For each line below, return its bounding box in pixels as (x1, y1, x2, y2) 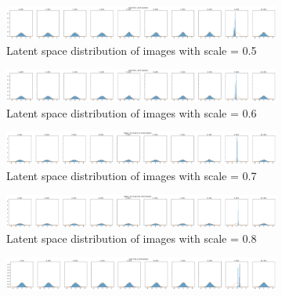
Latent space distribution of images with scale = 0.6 (6, 104, 257, 121)
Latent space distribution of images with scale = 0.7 (6, 167, 257, 183)
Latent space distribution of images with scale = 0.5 (6, 42, 257, 58)
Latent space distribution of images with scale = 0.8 (6, 230, 257, 247)
